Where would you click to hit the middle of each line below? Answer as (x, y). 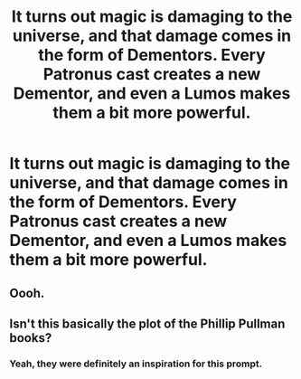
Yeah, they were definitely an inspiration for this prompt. (136, 364)
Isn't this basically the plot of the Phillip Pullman (147, 323)
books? (31, 338)
